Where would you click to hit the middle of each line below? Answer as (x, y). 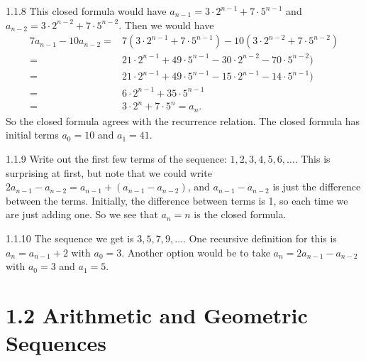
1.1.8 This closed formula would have (86, 11)
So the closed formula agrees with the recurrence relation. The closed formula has (183, 120)
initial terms (32, 135)
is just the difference (317, 187)
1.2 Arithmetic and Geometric (157, 314)
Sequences (56, 343)
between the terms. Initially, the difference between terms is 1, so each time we (177, 200)
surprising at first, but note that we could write (109, 172)
